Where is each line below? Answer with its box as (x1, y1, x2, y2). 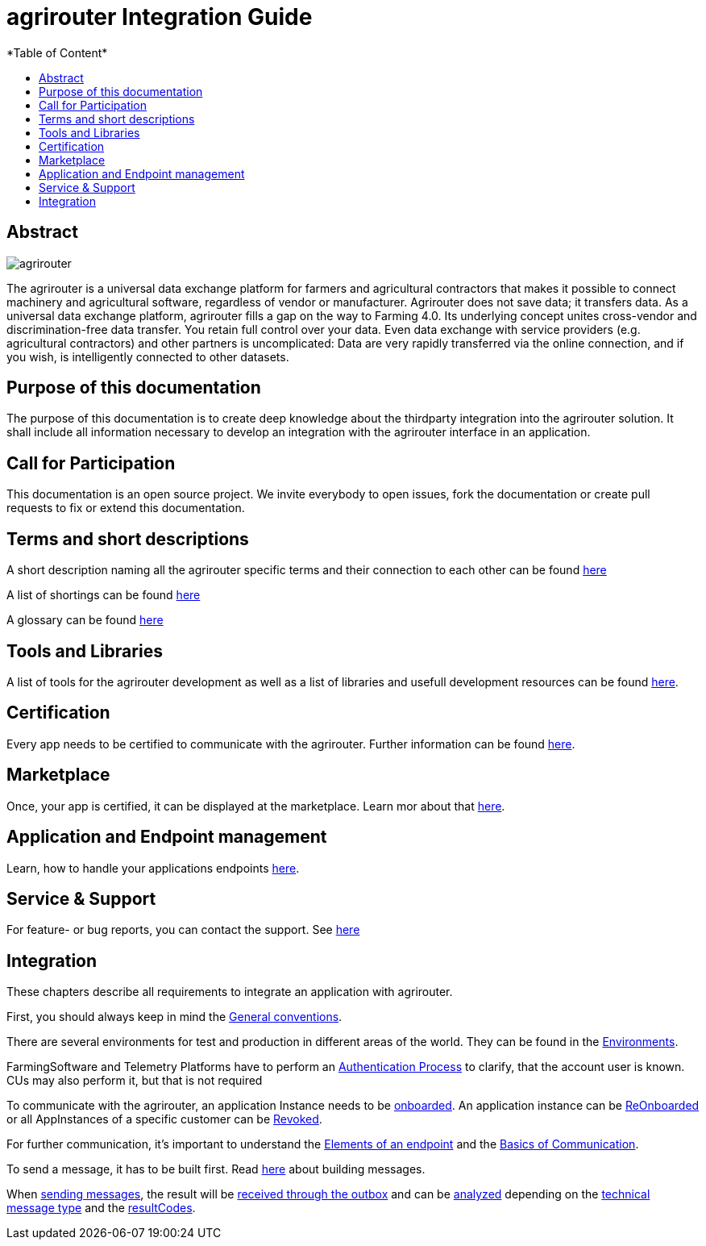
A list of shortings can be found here (6, 588, 201, 602)
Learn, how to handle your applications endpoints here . (6, 861, 300, 875)
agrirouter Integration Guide (6, 3, 313, 31)
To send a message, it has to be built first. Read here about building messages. (6, 1162, 426, 1177)
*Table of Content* (6, 45, 108, 60)
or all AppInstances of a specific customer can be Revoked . (6, 1112, 322, 1127)
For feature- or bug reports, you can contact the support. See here (6, 923, 360, 937)
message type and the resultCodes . (6, 1201, 196, 1215)
